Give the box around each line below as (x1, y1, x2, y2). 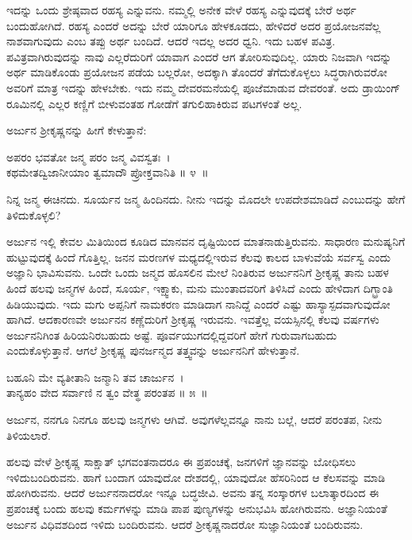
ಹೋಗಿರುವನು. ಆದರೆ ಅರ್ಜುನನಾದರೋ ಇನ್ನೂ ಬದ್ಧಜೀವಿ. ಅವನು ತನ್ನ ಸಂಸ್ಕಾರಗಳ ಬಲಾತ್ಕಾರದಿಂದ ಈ (6, 484, 379, 501)
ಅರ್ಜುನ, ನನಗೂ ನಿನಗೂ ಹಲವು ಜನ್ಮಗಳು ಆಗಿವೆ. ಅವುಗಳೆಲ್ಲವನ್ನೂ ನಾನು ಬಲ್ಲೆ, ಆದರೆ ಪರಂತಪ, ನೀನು (6, 411, 383, 428)
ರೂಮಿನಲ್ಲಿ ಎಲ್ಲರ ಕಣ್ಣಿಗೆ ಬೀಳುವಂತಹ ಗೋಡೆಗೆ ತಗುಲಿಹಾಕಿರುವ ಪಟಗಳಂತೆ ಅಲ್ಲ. (6, 95, 302, 111)
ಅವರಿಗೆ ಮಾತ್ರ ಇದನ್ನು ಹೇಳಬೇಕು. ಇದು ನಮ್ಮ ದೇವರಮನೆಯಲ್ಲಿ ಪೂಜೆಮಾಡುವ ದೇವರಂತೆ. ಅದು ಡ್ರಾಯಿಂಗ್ (6, 79, 401, 95)
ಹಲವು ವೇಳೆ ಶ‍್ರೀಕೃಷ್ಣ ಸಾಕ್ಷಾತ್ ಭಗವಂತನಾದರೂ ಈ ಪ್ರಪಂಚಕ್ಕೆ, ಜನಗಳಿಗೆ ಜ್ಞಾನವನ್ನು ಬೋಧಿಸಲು (6, 453, 356, 470)
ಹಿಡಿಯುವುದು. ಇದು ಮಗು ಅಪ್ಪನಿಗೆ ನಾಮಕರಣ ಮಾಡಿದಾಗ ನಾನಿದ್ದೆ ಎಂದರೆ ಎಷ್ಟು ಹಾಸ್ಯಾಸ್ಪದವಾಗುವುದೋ (6, 295, 391, 312)
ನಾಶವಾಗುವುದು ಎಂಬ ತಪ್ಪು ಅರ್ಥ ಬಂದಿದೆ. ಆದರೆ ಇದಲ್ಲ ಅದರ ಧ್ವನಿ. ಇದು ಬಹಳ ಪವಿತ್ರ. (6, 33, 336, 49)
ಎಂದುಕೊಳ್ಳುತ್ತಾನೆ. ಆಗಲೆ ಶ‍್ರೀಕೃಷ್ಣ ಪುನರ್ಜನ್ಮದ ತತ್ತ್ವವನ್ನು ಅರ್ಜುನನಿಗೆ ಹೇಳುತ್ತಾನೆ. (6, 342, 300, 359)
